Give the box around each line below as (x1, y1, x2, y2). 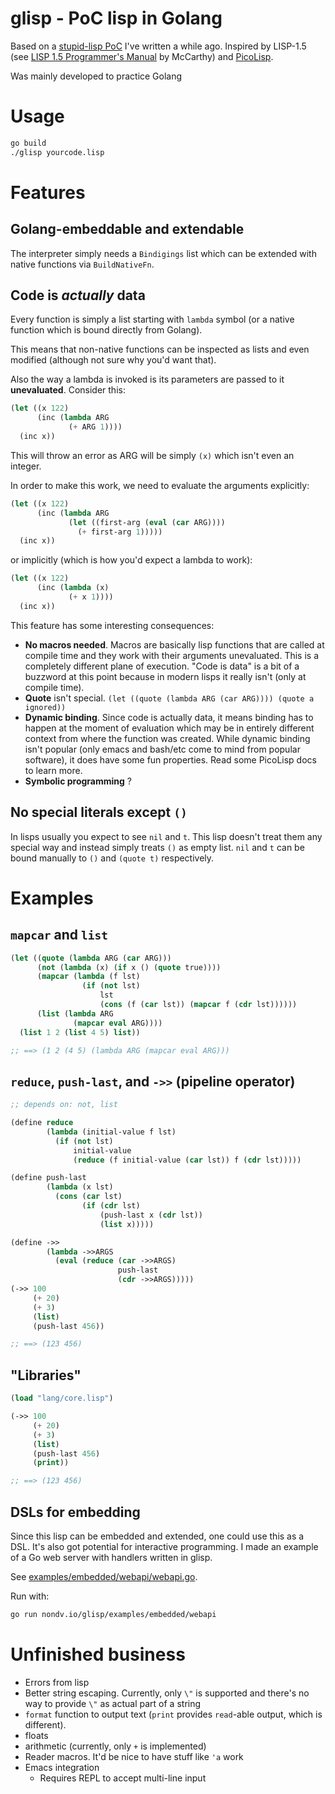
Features (10, 181, 86, 204)
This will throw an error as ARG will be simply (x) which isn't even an (10, 449, 295, 461)
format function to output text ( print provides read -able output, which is (24, 1708, 323, 1720)
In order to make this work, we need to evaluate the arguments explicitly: (10, 479, 310, 491)
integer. (10, 460, 42, 472)
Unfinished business (10, 1643, 186, 1666)
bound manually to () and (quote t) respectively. (10, 852, 215, 864)
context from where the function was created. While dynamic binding (24, 732, 311, 744)
